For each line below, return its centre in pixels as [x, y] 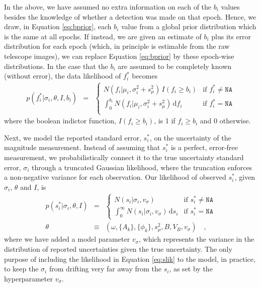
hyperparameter [28, 278]
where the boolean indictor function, [60, 121]
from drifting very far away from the [105, 269]
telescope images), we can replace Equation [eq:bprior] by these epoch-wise [119, 56]
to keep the [21, 269]
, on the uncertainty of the [190, 137]
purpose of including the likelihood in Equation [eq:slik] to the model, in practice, [130, 259]
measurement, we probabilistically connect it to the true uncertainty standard [124, 157]
